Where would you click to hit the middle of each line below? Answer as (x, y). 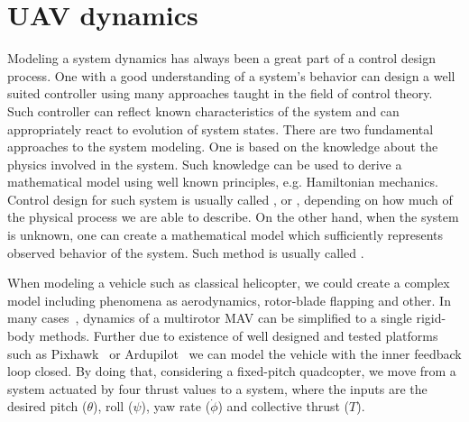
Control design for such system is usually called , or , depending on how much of (230, 199)
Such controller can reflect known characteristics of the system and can (203, 110)
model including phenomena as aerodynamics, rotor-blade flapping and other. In (229, 300)
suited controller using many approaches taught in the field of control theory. (220, 93)
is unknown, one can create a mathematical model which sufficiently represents (225, 235)
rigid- (431, 318)
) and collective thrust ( (284, 406)
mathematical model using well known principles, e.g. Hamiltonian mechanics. (223, 182)
